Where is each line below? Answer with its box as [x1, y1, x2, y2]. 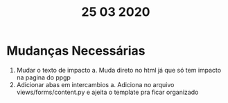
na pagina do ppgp [16, 73, 71, 82]
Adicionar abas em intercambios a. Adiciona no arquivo [16, 80, 175, 88]
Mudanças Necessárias [6, 43, 146, 59]
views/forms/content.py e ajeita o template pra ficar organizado [16, 88, 199, 96]
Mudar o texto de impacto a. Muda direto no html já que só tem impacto [16, 66, 222, 74]
